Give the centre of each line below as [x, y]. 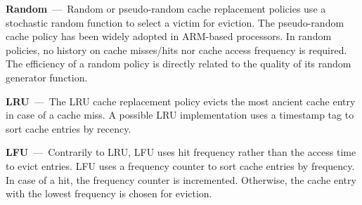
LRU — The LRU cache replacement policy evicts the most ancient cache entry [181, 101]
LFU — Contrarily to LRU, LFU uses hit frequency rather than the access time [181, 152]
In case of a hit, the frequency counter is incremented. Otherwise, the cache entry [181, 179]
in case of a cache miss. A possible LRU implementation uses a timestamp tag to [180, 115]
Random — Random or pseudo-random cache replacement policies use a [166, 8]
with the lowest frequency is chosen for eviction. [109, 193]
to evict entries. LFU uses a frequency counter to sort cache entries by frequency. [180, 165]
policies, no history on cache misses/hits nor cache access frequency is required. [176, 49]
